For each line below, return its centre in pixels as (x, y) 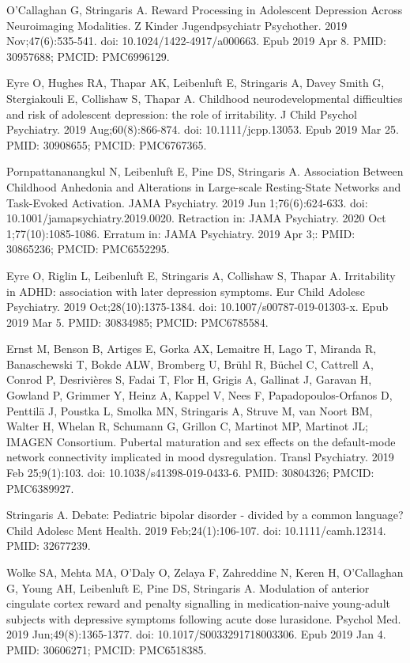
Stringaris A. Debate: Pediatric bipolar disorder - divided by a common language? (205, 515)
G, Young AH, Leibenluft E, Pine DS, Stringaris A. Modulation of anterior (188, 587)
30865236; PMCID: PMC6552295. (88, 249)
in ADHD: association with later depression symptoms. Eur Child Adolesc (186, 291)
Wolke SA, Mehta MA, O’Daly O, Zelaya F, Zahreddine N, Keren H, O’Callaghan (205, 572)
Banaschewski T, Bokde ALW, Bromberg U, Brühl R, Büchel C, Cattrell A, (190, 364)
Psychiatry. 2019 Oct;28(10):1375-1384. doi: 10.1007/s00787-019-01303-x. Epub (197, 307)
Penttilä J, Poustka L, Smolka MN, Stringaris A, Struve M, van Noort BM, (190, 410)
